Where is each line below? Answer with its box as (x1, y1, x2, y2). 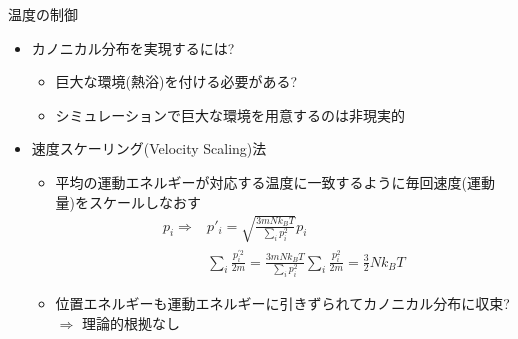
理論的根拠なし (81, 312, 180, 333)
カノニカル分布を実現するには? (31, 37, 235, 58)
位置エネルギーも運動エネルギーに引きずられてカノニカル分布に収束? (55, 293, 510, 314)
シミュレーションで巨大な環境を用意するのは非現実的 (55, 104, 406, 125)
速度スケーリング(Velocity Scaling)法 (31, 138, 267, 159)
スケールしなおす (89, 191, 202, 212)
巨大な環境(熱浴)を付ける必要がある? (55, 71, 298, 92)
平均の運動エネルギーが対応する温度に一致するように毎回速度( (55, 171, 468, 192)
